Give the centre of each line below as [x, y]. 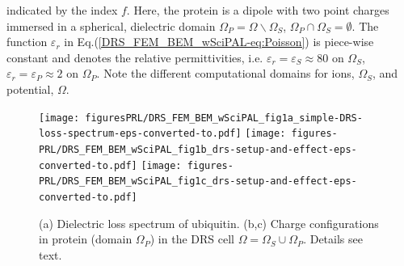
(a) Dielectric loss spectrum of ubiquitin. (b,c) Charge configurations [209, 223]
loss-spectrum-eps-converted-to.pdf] [140, 134]
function [27, 42]
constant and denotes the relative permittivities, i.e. [135, 57]
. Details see [333, 239]
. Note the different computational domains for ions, [225, 73]
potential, [30, 89]
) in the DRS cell [192, 239]
